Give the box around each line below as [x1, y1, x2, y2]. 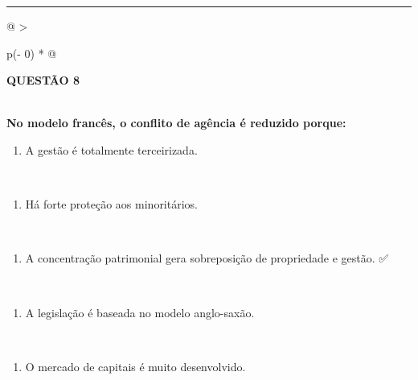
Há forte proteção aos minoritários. [25, 196, 198, 213]
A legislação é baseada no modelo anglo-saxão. [25, 304, 255, 320]
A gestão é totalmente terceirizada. [25, 141, 198, 158]
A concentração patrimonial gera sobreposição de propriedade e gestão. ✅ [25, 250, 389, 266]
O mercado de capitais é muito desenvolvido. [25, 357, 246, 374]
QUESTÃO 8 [6, 72, 80, 89]
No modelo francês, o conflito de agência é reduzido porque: [6, 114, 346, 131]
